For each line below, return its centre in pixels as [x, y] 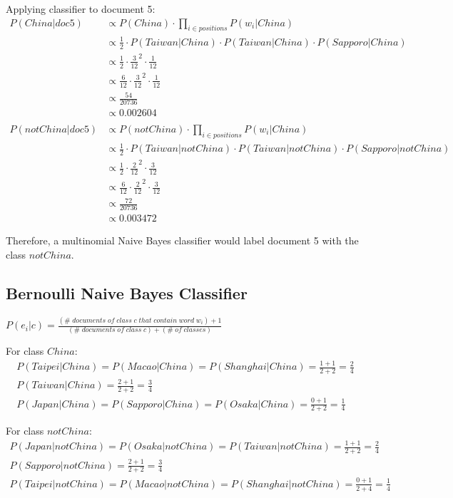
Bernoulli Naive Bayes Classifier [127, 292]
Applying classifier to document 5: [81, 9]
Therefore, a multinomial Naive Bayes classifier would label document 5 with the [182, 240]
